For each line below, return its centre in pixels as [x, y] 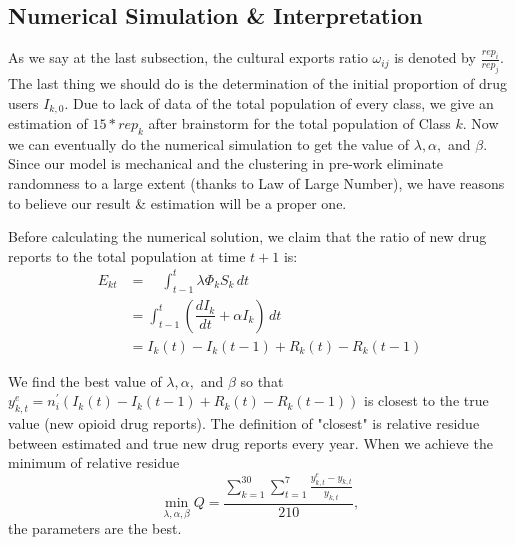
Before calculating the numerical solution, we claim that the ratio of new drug [247, 236]
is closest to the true [426, 400]
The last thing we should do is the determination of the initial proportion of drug [257, 82]
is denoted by [435, 57]
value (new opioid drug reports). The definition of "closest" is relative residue [244, 423]
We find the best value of [85, 380]
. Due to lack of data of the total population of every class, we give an [279, 102]
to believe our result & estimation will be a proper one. [177, 202]
